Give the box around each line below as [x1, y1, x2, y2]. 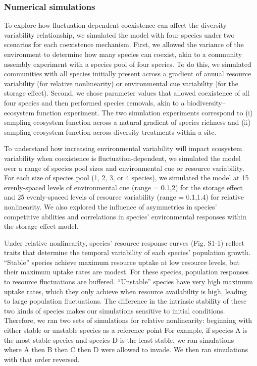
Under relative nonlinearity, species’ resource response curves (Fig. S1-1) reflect [4, 237, 245, 248]
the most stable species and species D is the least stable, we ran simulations [4, 334, 234, 345]
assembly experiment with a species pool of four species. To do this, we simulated [4, 58, 252, 69]
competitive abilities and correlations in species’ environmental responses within [4, 211, 247, 221]
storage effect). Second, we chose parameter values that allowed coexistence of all [4, 88, 250, 98]
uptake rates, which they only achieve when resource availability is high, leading [4, 286, 247, 296]
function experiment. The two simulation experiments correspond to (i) [36, 107, 253, 117]
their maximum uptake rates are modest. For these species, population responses [4, 266, 249, 277]
